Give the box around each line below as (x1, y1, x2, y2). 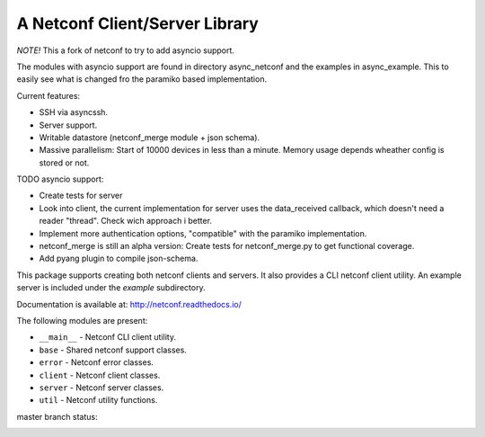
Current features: (16, 90, 81, 101)
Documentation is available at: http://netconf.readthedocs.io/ (16, 299, 242, 309)
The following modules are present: (16, 315, 148, 326)
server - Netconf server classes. (39, 382, 164, 393)
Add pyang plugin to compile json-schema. (39, 253, 198, 264)
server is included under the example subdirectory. (16, 282, 206, 293)
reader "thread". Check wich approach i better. (39, 216, 213, 227)
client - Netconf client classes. (39, 370, 161, 380)
